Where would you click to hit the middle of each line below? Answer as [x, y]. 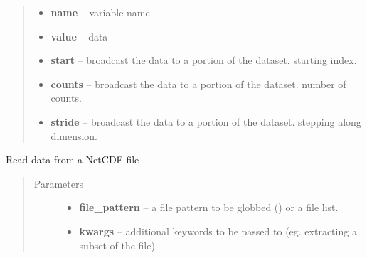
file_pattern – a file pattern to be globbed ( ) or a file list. [209, 207]
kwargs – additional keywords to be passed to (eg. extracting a [218, 231]
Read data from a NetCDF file [73, 160]
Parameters [58, 183]
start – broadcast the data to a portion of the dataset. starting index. [204, 60]
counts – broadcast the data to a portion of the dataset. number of [198, 84]
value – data [79, 36]
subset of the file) [117, 245]
